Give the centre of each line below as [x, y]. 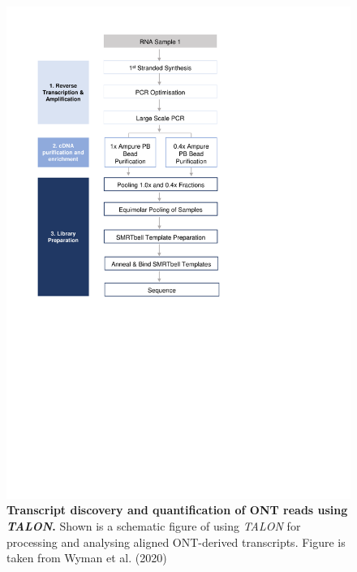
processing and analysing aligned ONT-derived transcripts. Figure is [176, 542]
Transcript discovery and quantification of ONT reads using [177, 510]
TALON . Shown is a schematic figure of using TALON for [154, 525]
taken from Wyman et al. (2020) [87, 558]
